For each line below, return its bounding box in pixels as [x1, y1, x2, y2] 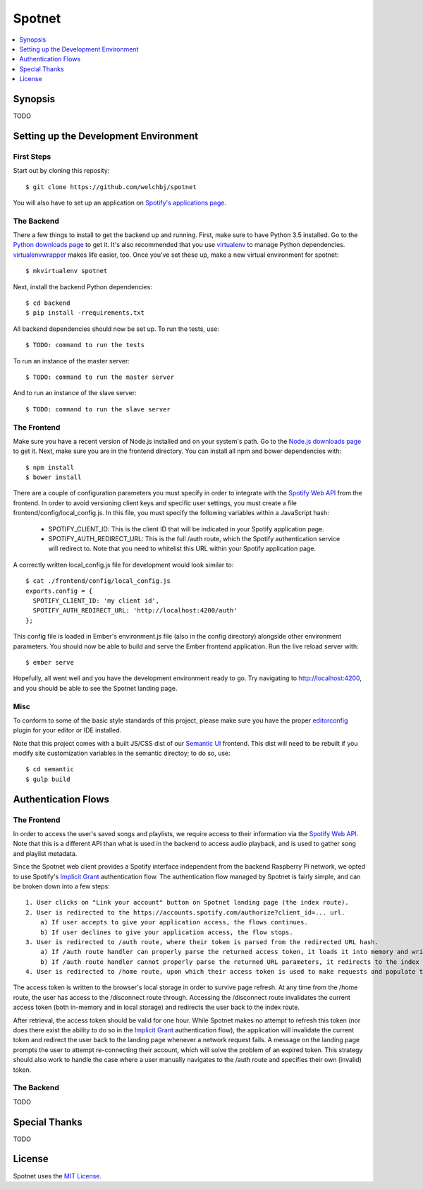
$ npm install [25, 463, 74, 471]
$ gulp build [25, 775, 70, 783]
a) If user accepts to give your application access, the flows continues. [39, 918, 308, 927]
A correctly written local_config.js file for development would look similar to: [13, 560, 234, 569]
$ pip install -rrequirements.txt [25, 309, 145, 317]
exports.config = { [25, 586, 93, 595]
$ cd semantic [25, 766, 74, 773]
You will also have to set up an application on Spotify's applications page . [13, 198, 227, 207]
